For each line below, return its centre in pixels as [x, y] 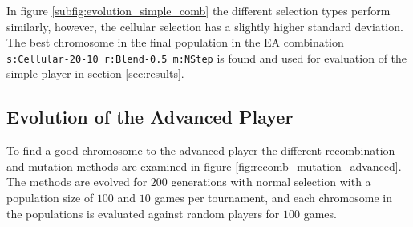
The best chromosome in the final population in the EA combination [175, 42]
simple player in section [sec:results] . [95, 73]
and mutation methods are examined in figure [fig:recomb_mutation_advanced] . [204, 166]
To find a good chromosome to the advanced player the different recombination [201, 150]
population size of [50, 198]
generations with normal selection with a [271, 182]
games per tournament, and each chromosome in [273, 198]
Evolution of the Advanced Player [150, 117]
